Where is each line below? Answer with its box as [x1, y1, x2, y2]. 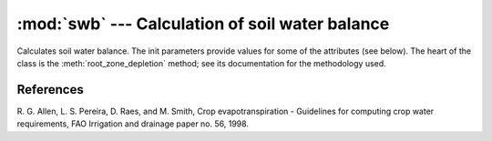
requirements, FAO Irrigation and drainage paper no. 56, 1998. [16, 118, 250, 129]
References [16, 82, 84, 97]
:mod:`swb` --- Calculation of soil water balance [16, 14, 390, 34]
